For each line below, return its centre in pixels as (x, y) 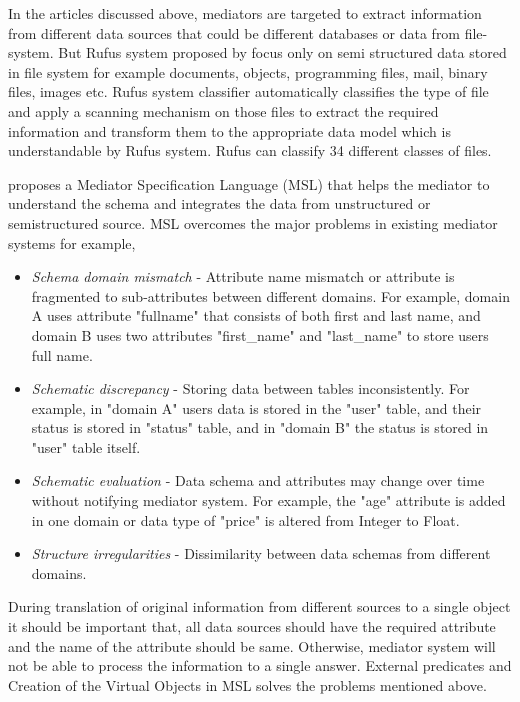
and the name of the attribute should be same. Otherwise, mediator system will (252, 645)
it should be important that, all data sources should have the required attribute (252, 626)
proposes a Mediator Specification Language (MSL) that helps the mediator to (249, 183)
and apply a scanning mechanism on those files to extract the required (223, 110)
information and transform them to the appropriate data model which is (229, 130)
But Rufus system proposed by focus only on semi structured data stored (282, 52)
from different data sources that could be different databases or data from (234, 32)
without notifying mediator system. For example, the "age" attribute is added (268, 500)
